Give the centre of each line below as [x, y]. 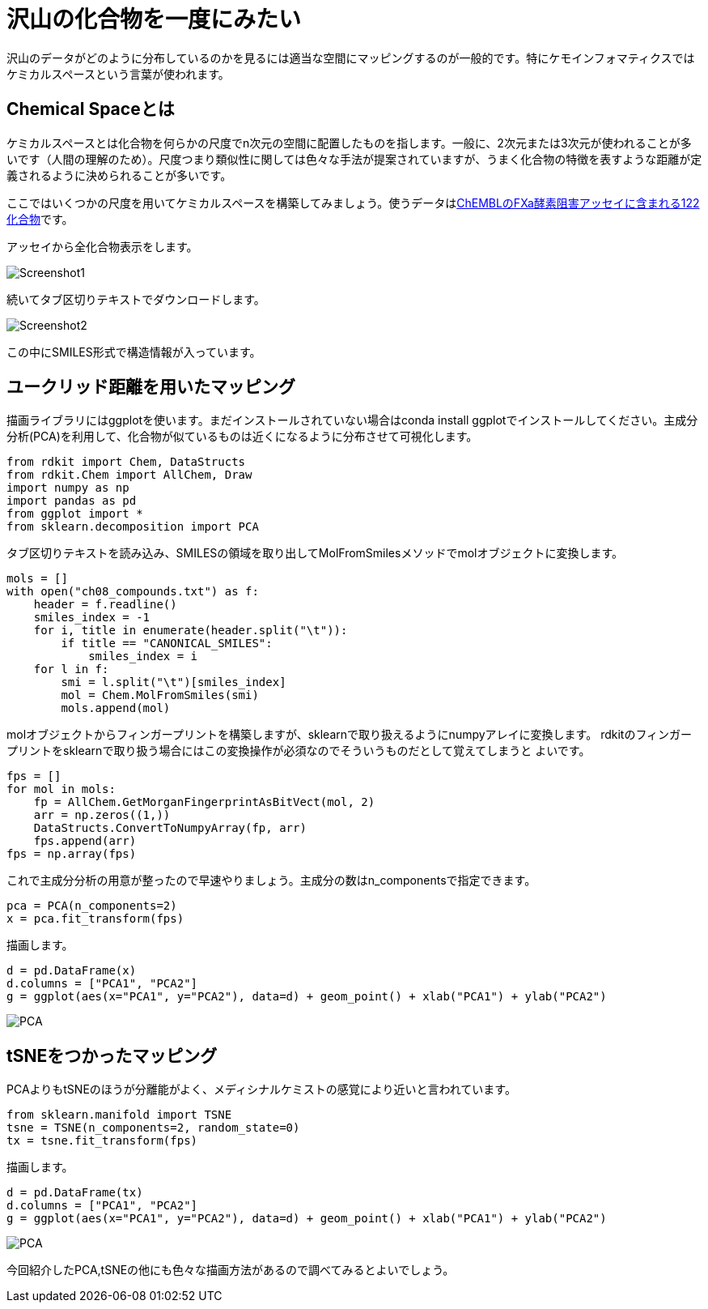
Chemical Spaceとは [91, 109]
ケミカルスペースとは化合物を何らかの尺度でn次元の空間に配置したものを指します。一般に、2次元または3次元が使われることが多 [349, 143]
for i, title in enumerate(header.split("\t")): [191, 631]
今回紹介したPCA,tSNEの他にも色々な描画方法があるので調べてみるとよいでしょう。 [231, 1270]
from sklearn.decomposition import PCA [133, 527]
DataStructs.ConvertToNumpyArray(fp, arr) [170, 828]
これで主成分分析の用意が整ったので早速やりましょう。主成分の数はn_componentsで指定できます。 [271, 880]
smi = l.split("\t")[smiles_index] [174, 682]
